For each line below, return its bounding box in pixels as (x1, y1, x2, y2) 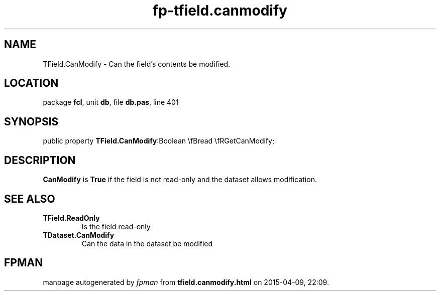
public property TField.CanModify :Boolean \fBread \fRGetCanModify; (43, 136, 275, 145)
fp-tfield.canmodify (153, 2, 287, 19)
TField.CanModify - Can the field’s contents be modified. (43, 59, 231, 68)
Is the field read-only (81, 222, 151, 231)
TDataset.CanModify (43, 230, 115, 239)
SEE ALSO (4, 192, 55, 205)
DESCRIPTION (4, 154, 76, 167)
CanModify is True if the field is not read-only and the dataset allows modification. (43, 175, 317, 184)
